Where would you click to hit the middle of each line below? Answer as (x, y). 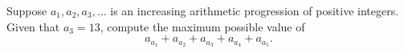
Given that (33, 26)
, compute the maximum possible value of (202, 26)
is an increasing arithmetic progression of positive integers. (255, 10)
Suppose (27, 10)
